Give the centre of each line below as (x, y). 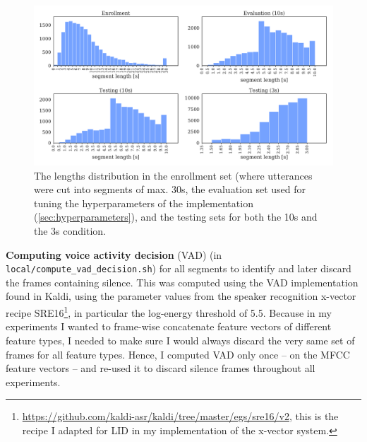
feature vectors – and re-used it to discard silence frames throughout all (161, 368)
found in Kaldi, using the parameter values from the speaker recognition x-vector (181, 296)
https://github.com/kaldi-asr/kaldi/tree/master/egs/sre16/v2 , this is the (180, 416)
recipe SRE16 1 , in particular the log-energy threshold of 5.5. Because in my (169, 312)
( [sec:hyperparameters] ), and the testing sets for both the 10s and (176, 217)
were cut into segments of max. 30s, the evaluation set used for (170, 189)
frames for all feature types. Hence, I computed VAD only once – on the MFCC (178, 354)
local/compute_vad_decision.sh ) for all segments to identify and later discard (179, 268)
